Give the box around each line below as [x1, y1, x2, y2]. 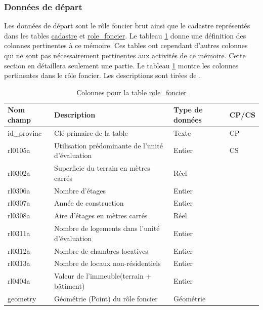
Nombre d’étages [54, 185, 106, 196]
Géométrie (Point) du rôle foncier [54, 293, 158, 303]
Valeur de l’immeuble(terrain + [54, 270, 152, 281]
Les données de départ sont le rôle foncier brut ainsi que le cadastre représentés [4, 20, 250, 31]
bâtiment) [54, 280, 85, 291]
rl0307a [8, 198, 30, 208]
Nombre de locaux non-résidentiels [54, 258, 161, 268]
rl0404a [8, 275, 30, 286]
